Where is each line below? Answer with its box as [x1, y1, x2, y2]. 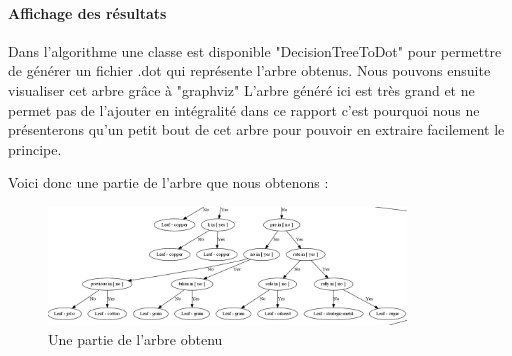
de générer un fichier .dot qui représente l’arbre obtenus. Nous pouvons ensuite [8, 60, 491, 81]
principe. [8, 138, 62, 159]
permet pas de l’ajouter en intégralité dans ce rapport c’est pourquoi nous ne [8, 99, 480, 120]
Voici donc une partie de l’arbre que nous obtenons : [8, 172, 329, 193]
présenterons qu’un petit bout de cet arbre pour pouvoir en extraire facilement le [8, 119, 505, 140]
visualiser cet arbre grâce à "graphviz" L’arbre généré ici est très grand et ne [8, 79, 475, 100]
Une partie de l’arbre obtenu [48, 329, 223, 350]
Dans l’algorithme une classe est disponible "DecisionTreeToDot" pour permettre [8, 40, 502, 61]
